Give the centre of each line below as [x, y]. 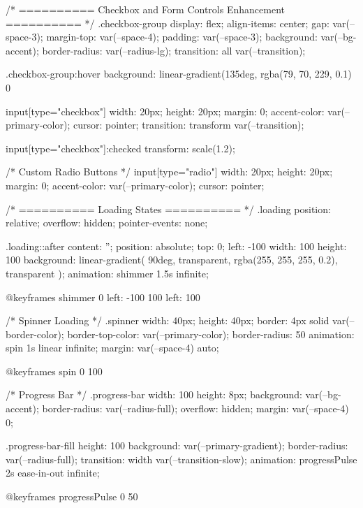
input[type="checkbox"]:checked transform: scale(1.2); [120, 148]
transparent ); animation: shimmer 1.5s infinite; [107, 273]
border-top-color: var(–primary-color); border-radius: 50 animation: [211, 334]
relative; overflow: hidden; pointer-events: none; [107, 223]
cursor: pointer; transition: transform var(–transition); [188, 125]
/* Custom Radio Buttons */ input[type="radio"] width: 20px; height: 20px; [169, 172]
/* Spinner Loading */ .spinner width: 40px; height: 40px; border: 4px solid [168, 320]
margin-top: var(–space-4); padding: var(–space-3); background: [182, 37]
